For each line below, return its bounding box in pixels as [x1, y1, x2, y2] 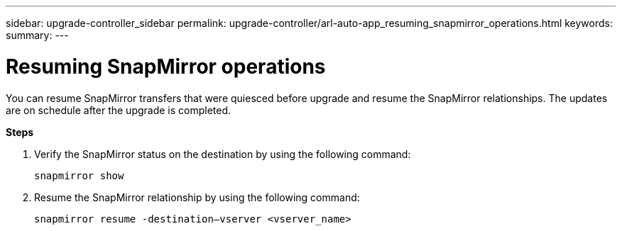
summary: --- [6, 29, 69, 41]
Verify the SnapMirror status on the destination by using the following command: [34, 147, 411, 160]
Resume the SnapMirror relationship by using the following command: [34, 191, 360, 203]
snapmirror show [34, 169, 124, 181]
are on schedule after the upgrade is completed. [6, 103, 231, 116]
